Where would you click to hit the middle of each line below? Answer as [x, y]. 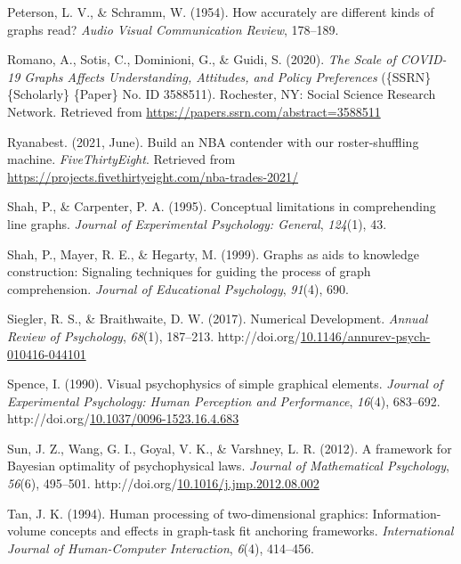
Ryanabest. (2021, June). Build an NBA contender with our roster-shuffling [213, 141]
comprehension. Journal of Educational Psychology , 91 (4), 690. [178, 288]
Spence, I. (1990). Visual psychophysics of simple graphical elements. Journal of [225, 384]
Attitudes [221, 76]
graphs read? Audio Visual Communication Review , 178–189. [173, 29]
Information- [407, 513]
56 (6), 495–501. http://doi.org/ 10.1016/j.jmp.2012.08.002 [163, 483]
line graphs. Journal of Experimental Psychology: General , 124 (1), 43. [197, 223]
